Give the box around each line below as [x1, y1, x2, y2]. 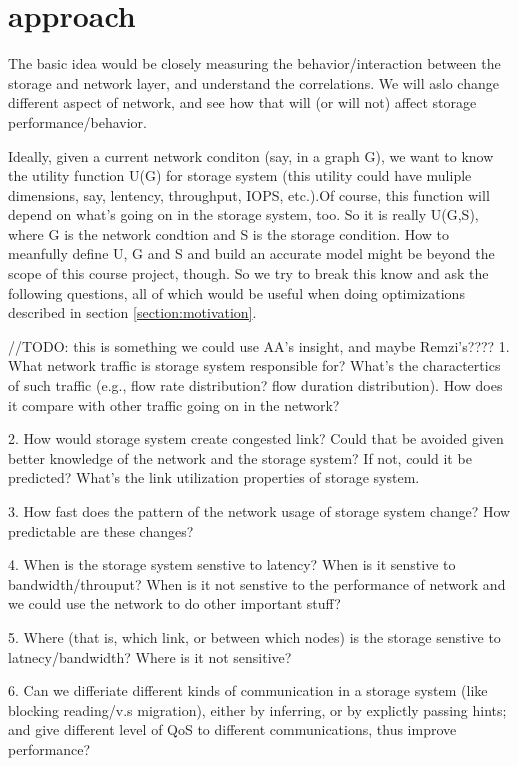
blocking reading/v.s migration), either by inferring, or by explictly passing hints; [8, 699, 507, 720]
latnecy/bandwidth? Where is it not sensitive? [8, 646, 292, 667]
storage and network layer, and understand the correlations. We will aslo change [8, 72, 499, 93]
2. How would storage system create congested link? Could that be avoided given [8, 428, 504, 449]
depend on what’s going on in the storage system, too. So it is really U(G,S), [8, 204, 479, 225]
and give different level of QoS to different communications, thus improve [8, 719, 457, 740]
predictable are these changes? [8, 520, 194, 541]
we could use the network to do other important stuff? [8, 593, 341, 614]
